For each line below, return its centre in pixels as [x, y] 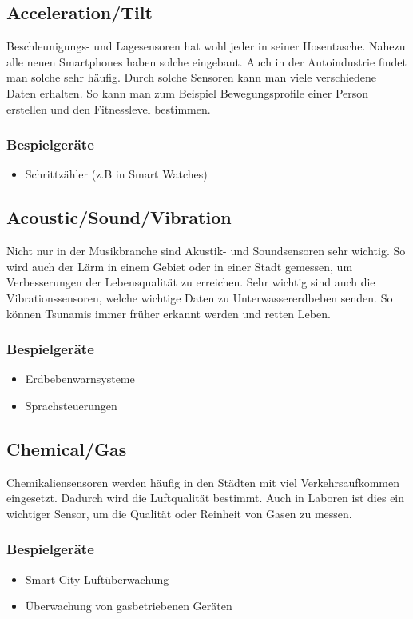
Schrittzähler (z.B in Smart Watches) [116, 174]
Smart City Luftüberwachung [97, 579]
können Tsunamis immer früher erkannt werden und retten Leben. [169, 313]
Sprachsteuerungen [71, 405]
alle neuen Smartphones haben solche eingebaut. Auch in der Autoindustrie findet [206, 61]
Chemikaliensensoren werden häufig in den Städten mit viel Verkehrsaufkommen [203, 482]
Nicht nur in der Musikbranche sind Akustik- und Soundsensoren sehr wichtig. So [206, 251]
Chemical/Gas [67, 448]
